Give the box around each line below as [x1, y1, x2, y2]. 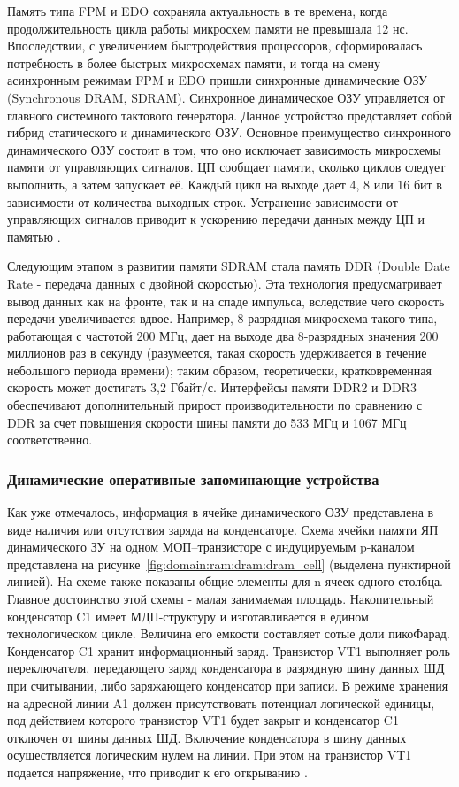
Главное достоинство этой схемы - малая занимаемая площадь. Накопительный [7, 590, 434, 608]
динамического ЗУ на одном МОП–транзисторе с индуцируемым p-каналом [7, 537, 415, 556]
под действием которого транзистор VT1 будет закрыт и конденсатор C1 [7, 711, 399, 729]
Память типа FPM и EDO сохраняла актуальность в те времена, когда [7, 2, 388, 19]
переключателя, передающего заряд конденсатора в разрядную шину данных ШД [7, 659, 445, 677]
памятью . [7, 227, 61, 245]
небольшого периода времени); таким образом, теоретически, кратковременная [7, 360, 432, 379]
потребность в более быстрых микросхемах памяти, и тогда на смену [7, 53, 381, 72]
